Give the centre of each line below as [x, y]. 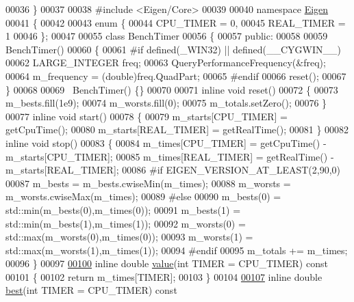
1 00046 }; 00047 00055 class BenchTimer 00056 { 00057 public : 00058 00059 [167, 36]
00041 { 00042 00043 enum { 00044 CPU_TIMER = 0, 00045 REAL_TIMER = [176, 22]
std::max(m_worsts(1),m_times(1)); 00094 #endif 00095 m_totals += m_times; [177, 250]
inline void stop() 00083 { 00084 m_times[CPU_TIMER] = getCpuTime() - [166, 142]
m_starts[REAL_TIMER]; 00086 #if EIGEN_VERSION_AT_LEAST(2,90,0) [173, 170]
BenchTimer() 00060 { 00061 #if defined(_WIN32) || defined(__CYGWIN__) [173, 49]
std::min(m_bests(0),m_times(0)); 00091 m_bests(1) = [123, 209]
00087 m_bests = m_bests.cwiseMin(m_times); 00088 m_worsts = [148, 183]
